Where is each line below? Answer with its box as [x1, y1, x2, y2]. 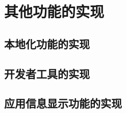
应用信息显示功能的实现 [4, 95, 122, 111]
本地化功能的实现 [4, 35, 90, 51]
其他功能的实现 [4, 1, 105, 22]
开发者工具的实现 [4, 65, 90, 81]
